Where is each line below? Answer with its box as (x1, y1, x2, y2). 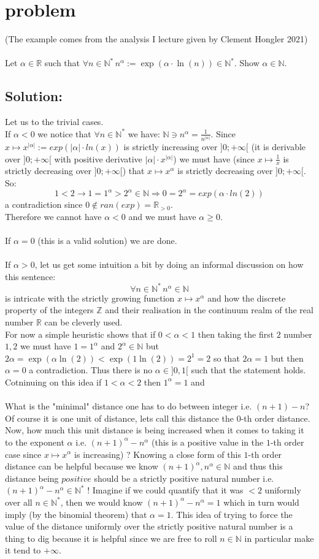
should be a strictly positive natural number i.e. (94, 471, 274, 484)
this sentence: (5, 270, 56, 283)
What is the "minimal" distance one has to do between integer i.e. (5, 400, 252, 413)
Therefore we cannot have (5, 210, 102, 222)
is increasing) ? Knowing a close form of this (74, 447, 241, 460)
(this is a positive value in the (152, 435, 264, 448)
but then (271, 351, 304, 364)
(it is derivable (251, 140, 306, 153)
